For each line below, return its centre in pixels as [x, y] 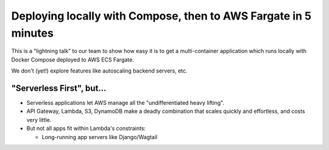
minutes [33, 33]
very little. [39, 120]
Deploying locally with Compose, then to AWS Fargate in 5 [161, 16]
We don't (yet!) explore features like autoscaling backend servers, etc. [100, 71]
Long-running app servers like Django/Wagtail [100, 137]
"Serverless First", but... [59, 88]
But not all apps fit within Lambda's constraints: [86, 129]
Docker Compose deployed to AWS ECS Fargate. [73, 59]
